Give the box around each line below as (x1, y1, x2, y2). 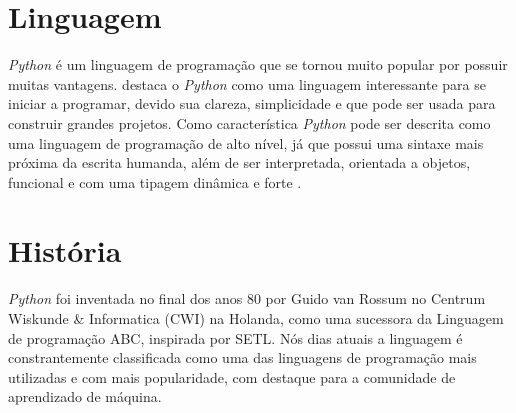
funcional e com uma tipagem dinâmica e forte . (8, 171, 302, 192)
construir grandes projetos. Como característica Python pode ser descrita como (8, 112, 491, 133)
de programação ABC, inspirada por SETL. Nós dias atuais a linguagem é (8, 327, 463, 348)
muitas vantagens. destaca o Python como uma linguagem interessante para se (8, 73, 486, 94)
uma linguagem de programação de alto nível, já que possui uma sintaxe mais (8, 132, 484, 153)
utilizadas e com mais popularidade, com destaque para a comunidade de (8, 366, 456, 387)
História (8, 230, 122, 271)
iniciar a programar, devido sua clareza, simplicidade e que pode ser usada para (8, 93, 496, 114)
